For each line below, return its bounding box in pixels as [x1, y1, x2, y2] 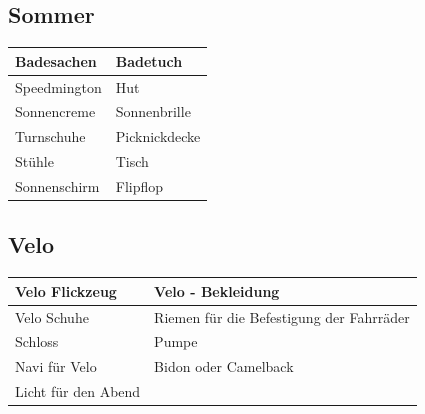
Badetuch [115, 50, 183, 71]
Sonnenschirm [15, 175, 100, 196]
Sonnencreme [15, 101, 96, 122]
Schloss [15, 331, 59, 352]
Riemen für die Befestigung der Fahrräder [154, 306, 410, 327]
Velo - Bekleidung [154, 280, 280, 301]
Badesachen [15, 50, 97, 71]
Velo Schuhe [15, 306, 89, 327]
